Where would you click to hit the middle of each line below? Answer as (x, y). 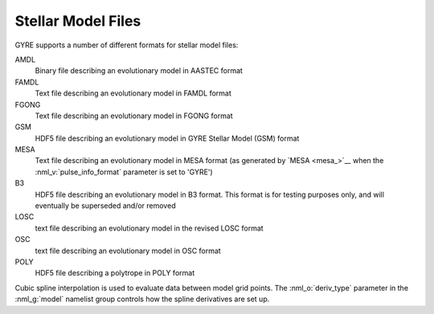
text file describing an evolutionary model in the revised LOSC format (149, 228)
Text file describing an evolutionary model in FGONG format (134, 116)
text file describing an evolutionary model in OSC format (128, 251)
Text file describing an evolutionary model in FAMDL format (133, 93)
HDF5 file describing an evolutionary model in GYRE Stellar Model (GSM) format (167, 138)
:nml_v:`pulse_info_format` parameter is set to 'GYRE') (124, 172)
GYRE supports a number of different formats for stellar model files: (127, 45)
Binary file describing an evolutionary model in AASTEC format (139, 71)
